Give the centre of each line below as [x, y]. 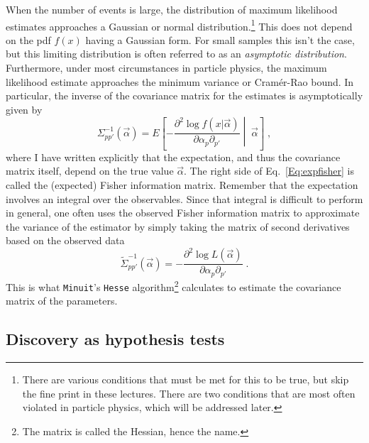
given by [24, 109]
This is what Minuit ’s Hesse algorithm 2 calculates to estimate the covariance [174, 285]
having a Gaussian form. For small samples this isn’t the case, [220, 39]
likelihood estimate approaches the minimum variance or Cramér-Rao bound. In [180, 81]
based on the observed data [65, 240]
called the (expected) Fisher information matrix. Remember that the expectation [182, 184]
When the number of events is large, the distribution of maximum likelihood [172, 9]
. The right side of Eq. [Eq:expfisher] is [269, 171]
